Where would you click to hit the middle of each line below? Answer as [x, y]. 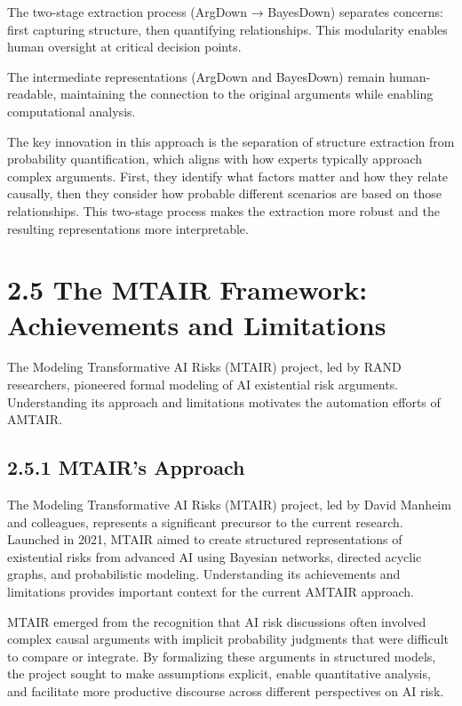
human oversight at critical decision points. [124, 47]
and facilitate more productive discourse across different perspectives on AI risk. [226, 690]
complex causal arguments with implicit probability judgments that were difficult [228, 639]
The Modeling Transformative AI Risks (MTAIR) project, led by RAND [204, 367]
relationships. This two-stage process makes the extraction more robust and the [223, 210]
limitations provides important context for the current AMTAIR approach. [211, 591]
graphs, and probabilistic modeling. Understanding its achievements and [204, 574]
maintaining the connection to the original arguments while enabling [247, 94]
